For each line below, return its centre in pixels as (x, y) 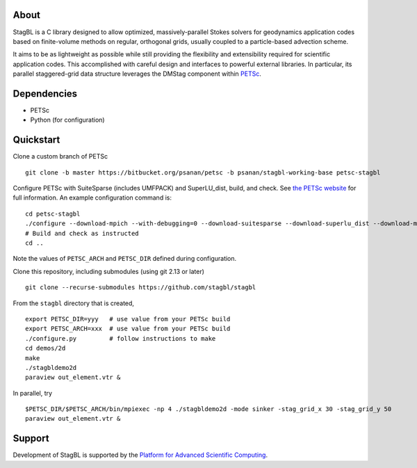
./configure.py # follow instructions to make (121, 338)
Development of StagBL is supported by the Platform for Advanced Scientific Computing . (140, 455)
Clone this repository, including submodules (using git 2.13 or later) (109, 271)
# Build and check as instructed (82, 233)
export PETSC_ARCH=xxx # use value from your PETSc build (128, 329)
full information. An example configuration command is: (92, 197)
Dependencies (45, 94)
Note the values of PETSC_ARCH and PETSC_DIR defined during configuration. (125, 259)
